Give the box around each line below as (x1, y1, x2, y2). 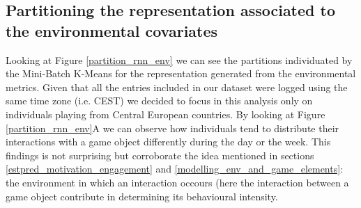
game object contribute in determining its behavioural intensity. (6, 189, 278, 203)
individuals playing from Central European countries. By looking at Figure (6, 106, 325, 121)
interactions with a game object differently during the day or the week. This (6, 134, 331, 149)
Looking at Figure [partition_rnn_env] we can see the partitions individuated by (6, 52, 353, 67)
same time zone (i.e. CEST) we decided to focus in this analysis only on (6, 93, 313, 108)
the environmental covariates (6, 19, 218, 41)
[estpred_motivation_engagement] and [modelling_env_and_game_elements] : (6, 161, 344, 176)
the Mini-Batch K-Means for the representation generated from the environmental (6, 66, 356, 81)
